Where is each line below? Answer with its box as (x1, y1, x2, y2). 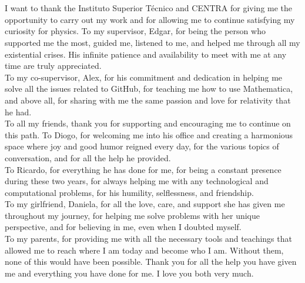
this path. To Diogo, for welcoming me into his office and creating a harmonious (5, 128, 293, 141)
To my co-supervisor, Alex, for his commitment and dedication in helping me (5, 71, 283, 83)
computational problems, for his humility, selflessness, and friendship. (5, 186, 254, 198)
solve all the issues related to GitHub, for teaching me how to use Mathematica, (5, 82, 293, 95)
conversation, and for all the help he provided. (5, 151, 171, 164)
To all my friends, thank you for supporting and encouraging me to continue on (5, 117, 291, 129)
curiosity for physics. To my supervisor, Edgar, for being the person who (5, 25, 266, 37)
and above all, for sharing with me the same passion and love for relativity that (5, 94, 291, 106)
